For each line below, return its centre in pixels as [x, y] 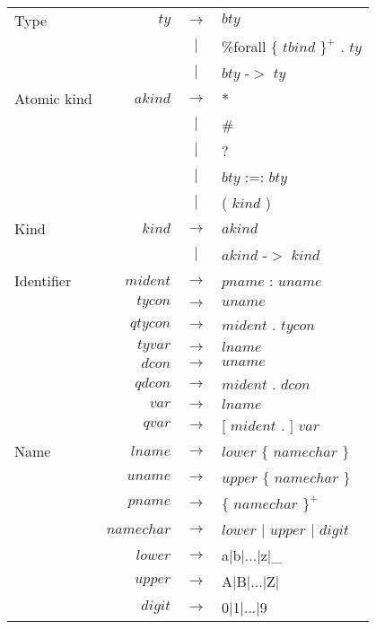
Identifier [43, 280]
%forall [244, 46]
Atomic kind [53, 98]
